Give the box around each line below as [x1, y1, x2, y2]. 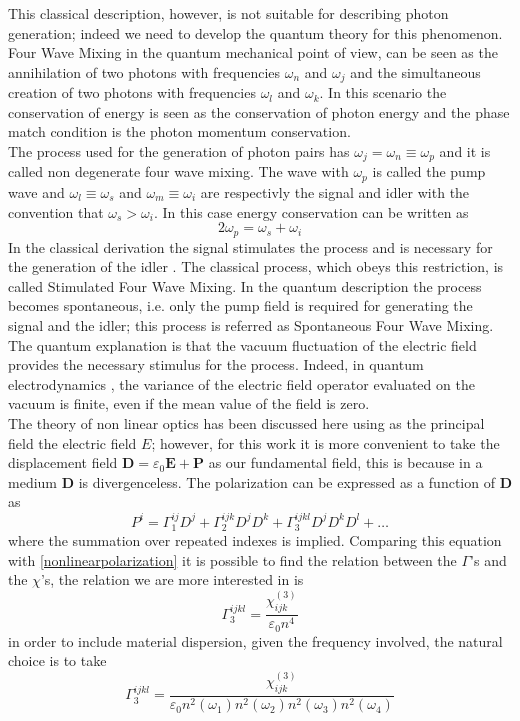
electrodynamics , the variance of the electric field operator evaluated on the [8, 373, 475, 394]
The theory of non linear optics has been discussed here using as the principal [8, 412, 485, 433]
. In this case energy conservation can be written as [154, 201, 469, 222]
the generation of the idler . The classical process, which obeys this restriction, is [8, 256, 504, 277]
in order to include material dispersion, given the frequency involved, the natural [8, 630, 503, 651]
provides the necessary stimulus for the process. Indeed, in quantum [8, 354, 424, 375]
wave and [8, 181, 65, 202]
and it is [439, 141, 491, 162]
